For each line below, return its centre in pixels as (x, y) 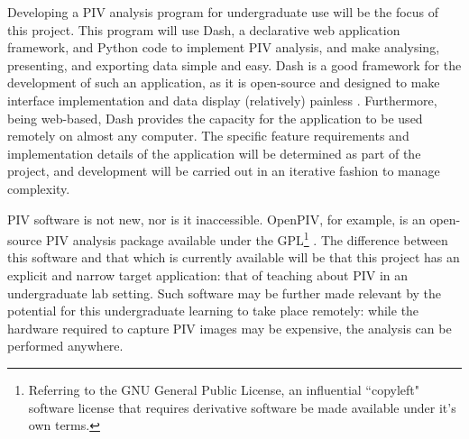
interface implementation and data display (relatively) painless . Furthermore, (222, 100)
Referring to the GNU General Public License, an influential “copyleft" (224, 389)
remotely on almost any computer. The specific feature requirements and (208, 136)
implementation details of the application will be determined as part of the (214, 153)
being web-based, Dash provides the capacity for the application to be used (215, 118)
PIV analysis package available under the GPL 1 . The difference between (247, 238)
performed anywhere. (65, 346)
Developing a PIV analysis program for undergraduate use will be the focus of (223, 12)
